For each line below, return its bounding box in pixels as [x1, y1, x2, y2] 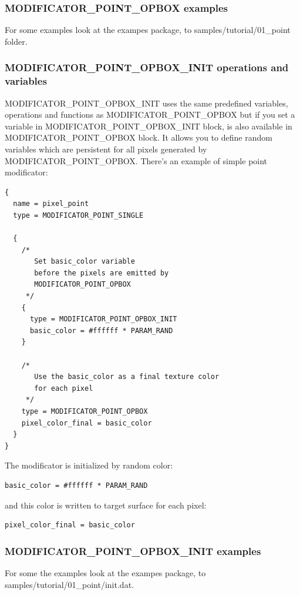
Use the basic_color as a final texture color [34, 373, 220, 381]
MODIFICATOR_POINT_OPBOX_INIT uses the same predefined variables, [5, 97, 288, 109]
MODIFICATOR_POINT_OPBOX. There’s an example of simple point [5, 154, 268, 167]
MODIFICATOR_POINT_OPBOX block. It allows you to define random [5, 131, 272, 144]
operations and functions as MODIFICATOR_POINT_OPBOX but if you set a [5, 108, 295, 121]
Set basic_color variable [34, 257, 135, 266]
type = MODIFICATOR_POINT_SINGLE [13, 211, 144, 220]
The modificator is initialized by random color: [5, 459, 173, 471]
